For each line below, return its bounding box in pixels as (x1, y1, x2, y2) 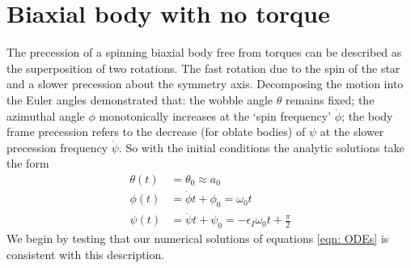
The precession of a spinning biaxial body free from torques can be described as (6, 44, 402, 61)
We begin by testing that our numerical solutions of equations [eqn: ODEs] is (6, 230, 389, 246)
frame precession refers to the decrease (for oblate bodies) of (6, 123, 306, 140)
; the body (341, 107, 393, 124)
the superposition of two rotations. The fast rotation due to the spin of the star (6, 59, 400, 76)
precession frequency (6, 138, 108, 155)
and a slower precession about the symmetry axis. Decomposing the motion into (6, 75, 404, 92)
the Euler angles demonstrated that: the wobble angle (6, 91, 273, 108)
